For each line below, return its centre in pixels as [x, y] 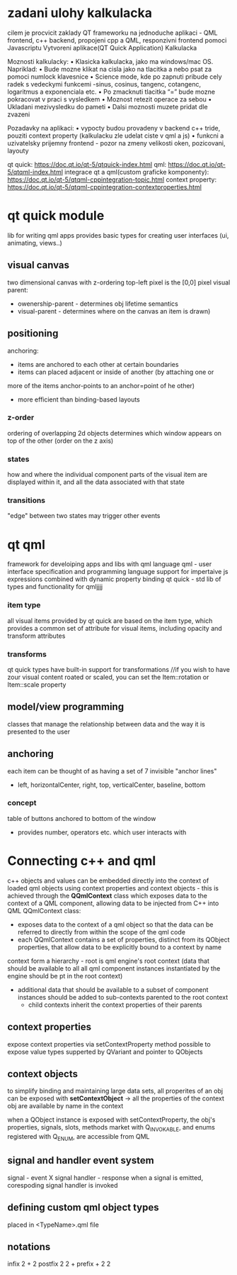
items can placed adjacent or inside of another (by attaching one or [116, 372]
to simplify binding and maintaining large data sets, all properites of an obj [115, 1091]
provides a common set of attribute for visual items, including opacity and [115, 628]
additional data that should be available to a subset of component [113, 989]
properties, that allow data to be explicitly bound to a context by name [119, 947]
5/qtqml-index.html [35, 172]
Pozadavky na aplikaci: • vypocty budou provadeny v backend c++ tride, [114, 128]
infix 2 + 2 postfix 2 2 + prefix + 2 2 [59, 1264]
